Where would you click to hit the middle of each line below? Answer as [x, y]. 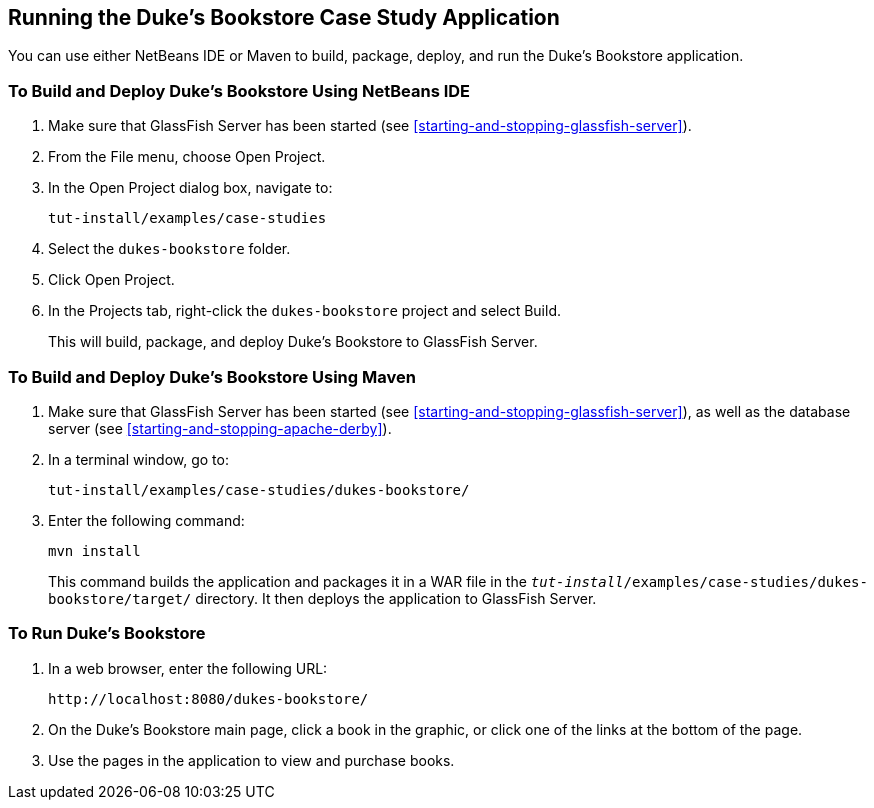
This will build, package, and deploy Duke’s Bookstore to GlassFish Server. [293, 342]
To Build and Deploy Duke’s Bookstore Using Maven [212, 376]
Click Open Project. [111, 280]
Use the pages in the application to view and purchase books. [251, 760]
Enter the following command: [146, 520]
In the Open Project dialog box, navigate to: [190, 188]
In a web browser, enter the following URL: [188, 668]
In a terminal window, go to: [138, 459]
